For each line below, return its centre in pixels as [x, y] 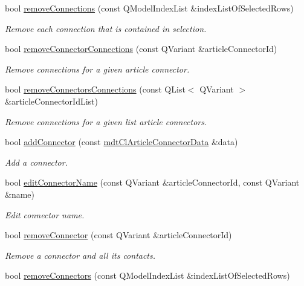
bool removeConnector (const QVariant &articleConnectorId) [118, 235]
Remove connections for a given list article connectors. [106, 121]
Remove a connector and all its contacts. [80, 255]
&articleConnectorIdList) [51, 101]
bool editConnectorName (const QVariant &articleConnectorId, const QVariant [152, 182]
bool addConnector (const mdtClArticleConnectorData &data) [121, 142]
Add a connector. [36, 162]
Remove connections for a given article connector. [97, 69]
